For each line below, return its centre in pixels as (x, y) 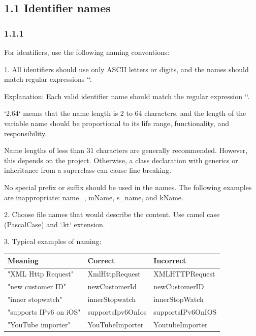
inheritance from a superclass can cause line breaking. (88, 170)
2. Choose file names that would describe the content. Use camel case (112, 214)
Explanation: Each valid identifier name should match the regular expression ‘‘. (127, 96)
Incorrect (170, 261)
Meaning (23, 261)
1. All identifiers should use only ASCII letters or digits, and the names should (126, 69)
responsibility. (26, 133)
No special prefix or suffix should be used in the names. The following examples (128, 187)
